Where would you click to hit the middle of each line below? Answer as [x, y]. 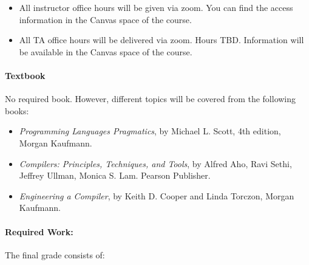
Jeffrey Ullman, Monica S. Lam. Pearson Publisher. [115, 175]
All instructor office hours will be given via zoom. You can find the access [156, 7]
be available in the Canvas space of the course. [106, 51]
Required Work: [39, 231]
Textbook [25, 75]
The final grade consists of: [55, 254]
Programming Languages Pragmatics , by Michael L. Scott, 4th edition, [150, 131]
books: [17, 110]
